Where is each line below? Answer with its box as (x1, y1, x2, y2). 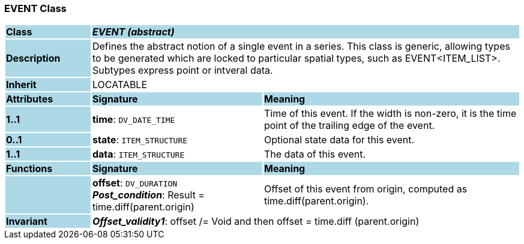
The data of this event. (264, 148, 366, 161)
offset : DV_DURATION (92, 177, 178, 189)
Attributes (6, 93, 53, 106)
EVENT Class (4, 2, 67, 14)
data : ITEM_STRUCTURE (92, 148, 185, 161)
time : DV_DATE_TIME (92, 113, 175, 126)
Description (6, 52, 61, 65)
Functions (6, 162, 53, 175)
